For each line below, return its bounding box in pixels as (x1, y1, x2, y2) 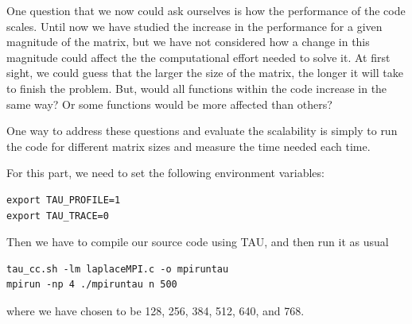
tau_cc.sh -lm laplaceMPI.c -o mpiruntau (6, 263, 229, 275)
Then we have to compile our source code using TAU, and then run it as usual (6, 233, 389, 250)
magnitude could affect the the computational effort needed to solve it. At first (6, 48, 391, 65)
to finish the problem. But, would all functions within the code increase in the (6, 79, 387, 96)
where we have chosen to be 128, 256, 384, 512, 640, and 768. (6, 302, 305, 318)
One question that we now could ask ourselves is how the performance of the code (6, 2, 406, 18)
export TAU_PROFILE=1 (6, 194, 121, 206)
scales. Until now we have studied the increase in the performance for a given (6, 17, 383, 34)
